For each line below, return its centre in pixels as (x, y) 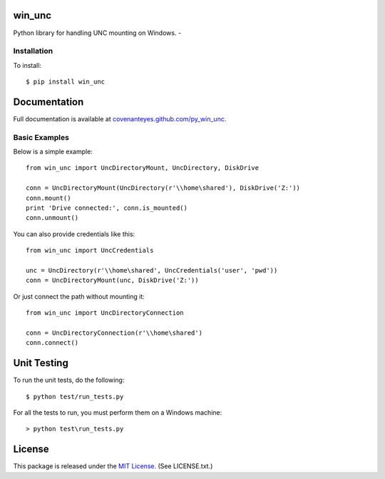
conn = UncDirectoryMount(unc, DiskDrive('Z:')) (112, 281)
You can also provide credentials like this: (74, 234)
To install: (27, 65)
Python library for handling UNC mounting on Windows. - (97, 33)
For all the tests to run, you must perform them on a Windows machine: (118, 413)
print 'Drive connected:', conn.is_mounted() (107, 208)
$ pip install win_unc (66, 82)
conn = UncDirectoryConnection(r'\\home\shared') (114, 333)
